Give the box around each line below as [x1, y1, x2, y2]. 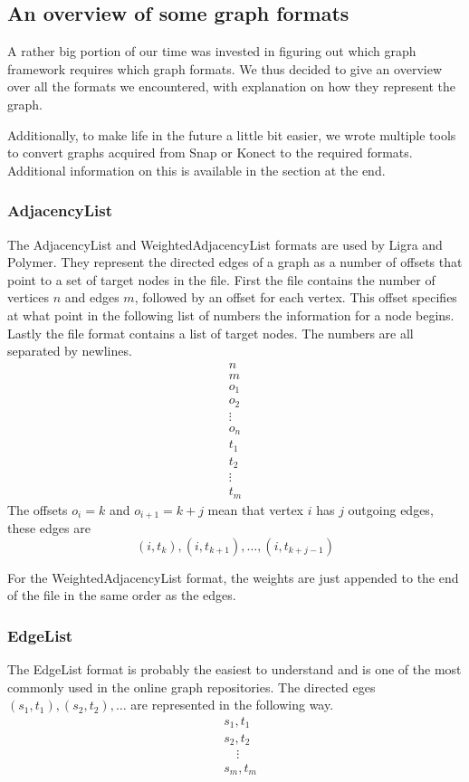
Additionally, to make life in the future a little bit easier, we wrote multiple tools [7, 125, 456, 144]
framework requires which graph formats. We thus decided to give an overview [7, 59, 442, 78]
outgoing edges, [348, 500, 434, 519]
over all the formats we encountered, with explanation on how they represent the [7, 77, 455, 96]
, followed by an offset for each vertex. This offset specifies [134, 288, 457, 307]
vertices [7, 288, 49, 307]
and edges [64, 288, 120, 307]
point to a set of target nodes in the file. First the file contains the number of [7, 270, 435, 289]
